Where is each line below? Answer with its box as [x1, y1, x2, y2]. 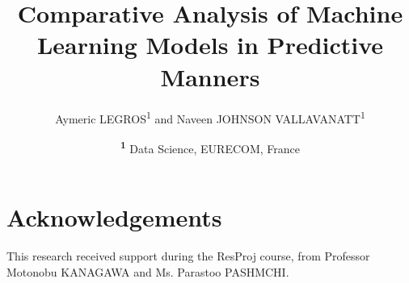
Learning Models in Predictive [36, 28, 384, 61]
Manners [160, 60, 260, 93]
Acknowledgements [6, 201, 222, 233]
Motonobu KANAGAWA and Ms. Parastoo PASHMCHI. [6, 263, 289, 280]
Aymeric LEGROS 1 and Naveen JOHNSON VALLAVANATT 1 [55, 107, 365, 127]
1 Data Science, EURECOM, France [120, 137, 300, 156]
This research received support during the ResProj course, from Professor [6, 247, 370, 264]
